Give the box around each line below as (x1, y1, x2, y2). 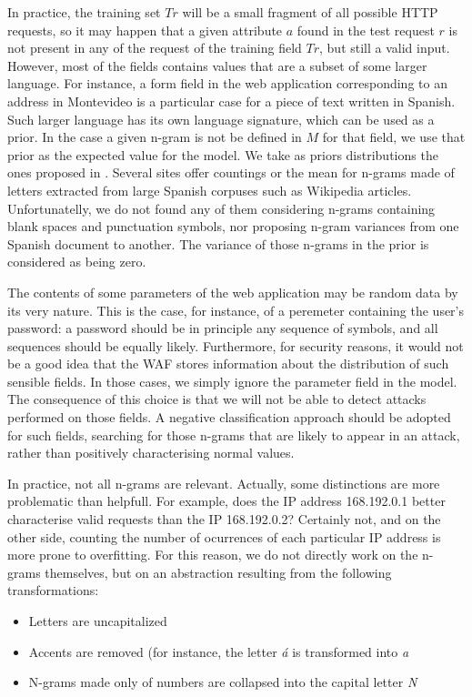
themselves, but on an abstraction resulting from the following (45, 562, 392, 581)
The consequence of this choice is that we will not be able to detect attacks (7, 389, 427, 409)
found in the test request (296, 20, 435, 39)
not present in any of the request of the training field (7, 38, 302, 57)
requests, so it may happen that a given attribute (7, 20, 283, 39)
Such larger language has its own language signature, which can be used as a (7, 109, 435, 128)
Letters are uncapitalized (28, 611, 167, 630)
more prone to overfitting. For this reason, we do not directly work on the (7, 545, 418, 564)
